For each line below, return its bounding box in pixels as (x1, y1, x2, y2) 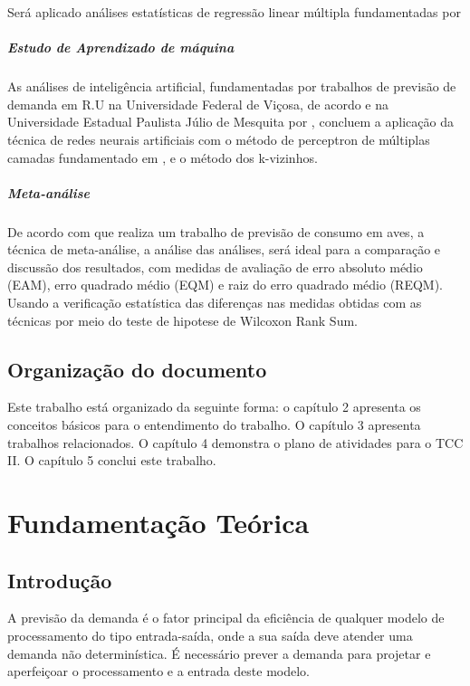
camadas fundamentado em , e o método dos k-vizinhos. (7, 148, 318, 167)
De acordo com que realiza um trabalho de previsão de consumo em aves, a (7, 222, 425, 241)
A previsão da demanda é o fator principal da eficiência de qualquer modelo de (7, 608, 445, 627)
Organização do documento (7, 355, 267, 383)
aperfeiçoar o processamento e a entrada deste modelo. (7, 662, 311, 681)
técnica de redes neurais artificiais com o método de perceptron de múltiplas (7, 129, 430, 148)
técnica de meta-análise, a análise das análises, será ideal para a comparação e (7, 240, 441, 259)
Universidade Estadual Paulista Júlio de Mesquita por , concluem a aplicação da (7, 112, 454, 131)
